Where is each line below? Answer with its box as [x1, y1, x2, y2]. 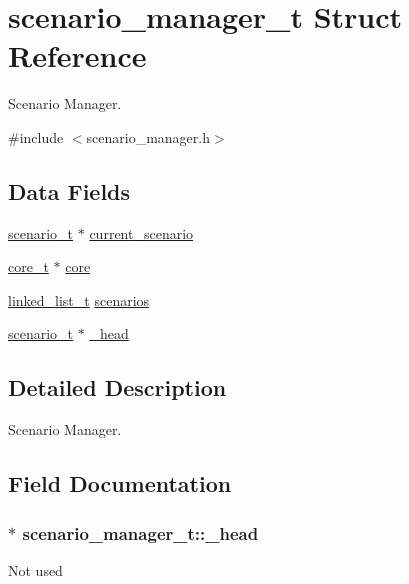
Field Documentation [8, 468, 232, 499]
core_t [8, 256, 49, 277]
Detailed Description [8, 372, 227, 403]
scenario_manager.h [86, 126, 210, 147]
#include [8, 126, 64, 147]
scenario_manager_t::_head [22, 520, 259, 545]
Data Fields [8, 175, 131, 206]
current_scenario [89, 222, 194, 243]
